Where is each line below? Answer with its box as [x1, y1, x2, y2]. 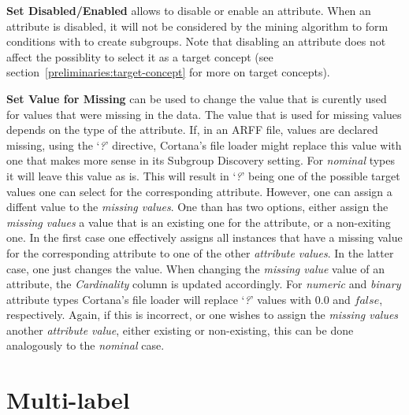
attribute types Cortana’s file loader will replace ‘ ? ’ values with [6, 291, 312, 307]
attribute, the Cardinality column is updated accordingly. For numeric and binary [6, 276, 401, 292]
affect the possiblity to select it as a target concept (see [6, 48, 273, 65]
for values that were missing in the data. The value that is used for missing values [6, 106, 402, 122]
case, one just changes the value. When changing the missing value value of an [6, 260, 385, 276]
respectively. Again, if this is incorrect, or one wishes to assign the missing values [6, 306, 399, 323]
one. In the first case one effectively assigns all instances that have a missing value [6, 229, 403, 246]
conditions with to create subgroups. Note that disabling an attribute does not [6, 33, 386, 50]
